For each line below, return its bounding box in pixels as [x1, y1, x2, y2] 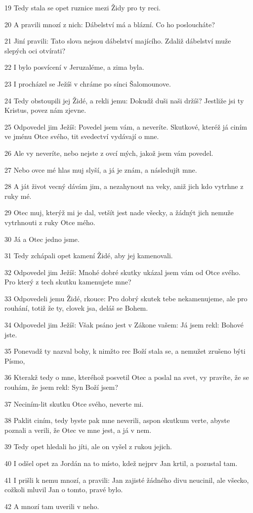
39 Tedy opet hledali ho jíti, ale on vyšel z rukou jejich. [4, 441, 172, 452]
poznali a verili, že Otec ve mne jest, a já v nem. [4, 424, 152, 435]
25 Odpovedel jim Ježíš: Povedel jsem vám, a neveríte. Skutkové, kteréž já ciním [4, 121, 247, 132]
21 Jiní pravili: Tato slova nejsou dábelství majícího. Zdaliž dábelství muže [4, 36, 231, 46]
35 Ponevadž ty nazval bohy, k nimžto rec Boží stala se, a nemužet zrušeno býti [4, 346, 246, 356]
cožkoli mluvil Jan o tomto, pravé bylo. [4, 484, 123, 495]
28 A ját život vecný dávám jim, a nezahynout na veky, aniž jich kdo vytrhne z [4, 181, 244, 191]
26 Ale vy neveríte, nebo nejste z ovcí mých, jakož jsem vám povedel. [4, 147, 213, 158]
